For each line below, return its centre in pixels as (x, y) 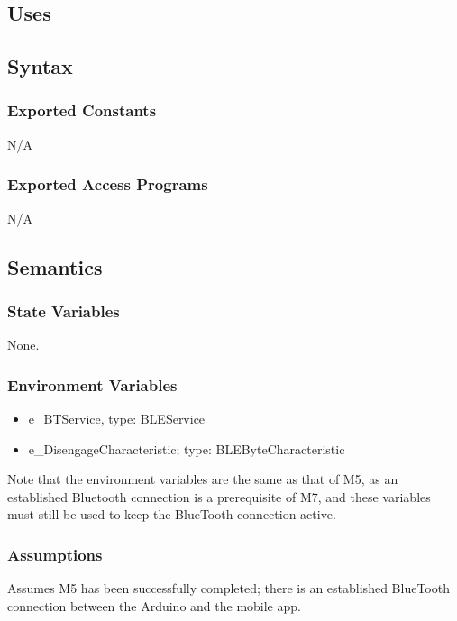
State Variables (64, 310)
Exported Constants (82, 110)
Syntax (40, 66)
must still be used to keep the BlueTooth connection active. (172, 514)
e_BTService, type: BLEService (117, 418)
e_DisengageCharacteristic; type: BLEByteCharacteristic (187, 448)
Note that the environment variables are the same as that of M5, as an (203, 479)
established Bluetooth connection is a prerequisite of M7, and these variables (219, 496)
